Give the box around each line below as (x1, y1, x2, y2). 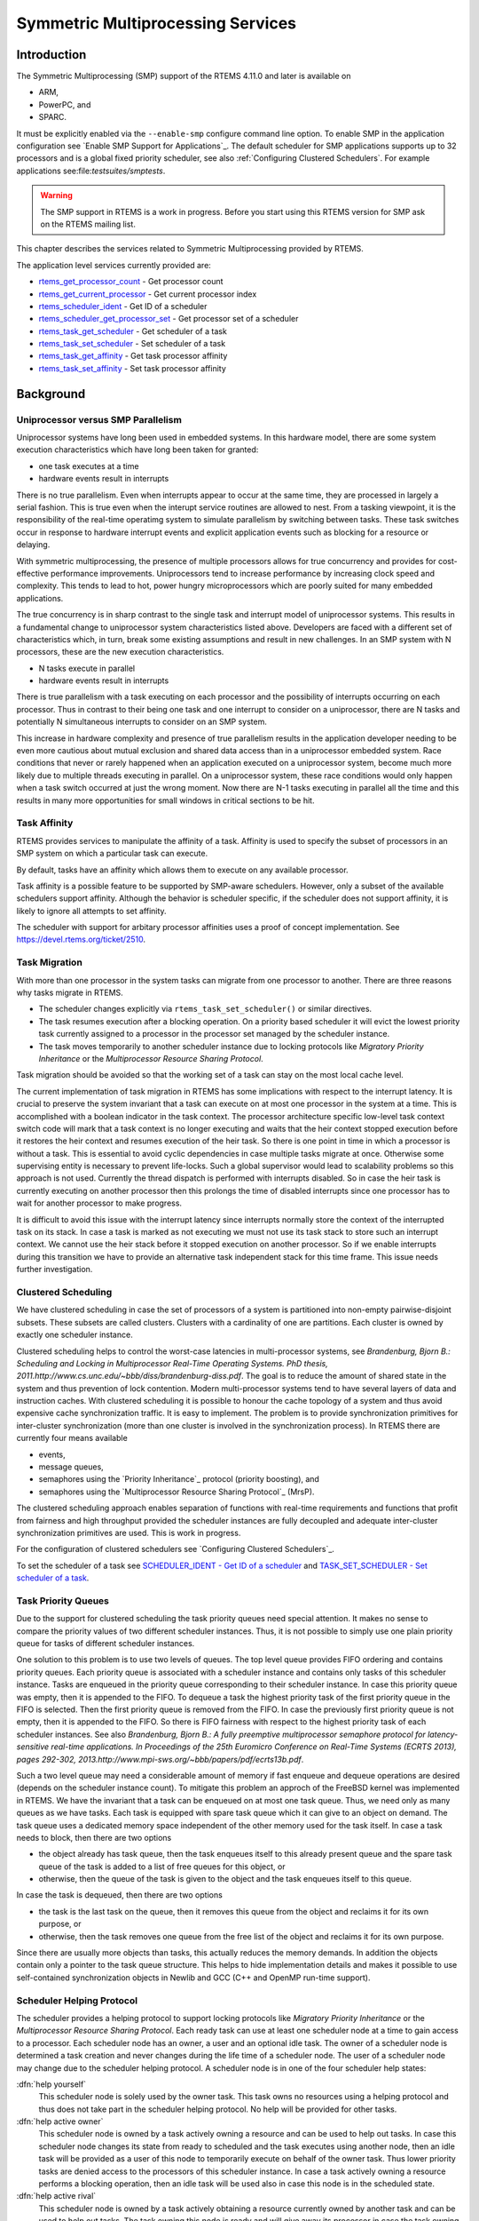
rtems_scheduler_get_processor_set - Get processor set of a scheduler (38, 314, 299, 324)
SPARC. (38, 112, 67, 123)
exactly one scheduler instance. (16, 1329, 133, 1341)
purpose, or (38, 1919, 82, 1930)
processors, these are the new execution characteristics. (16, 647, 224, 657)
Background (16, 386, 86, 402)
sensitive (16, 1741, 50, 1752)
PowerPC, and (38, 99, 91, 110)
